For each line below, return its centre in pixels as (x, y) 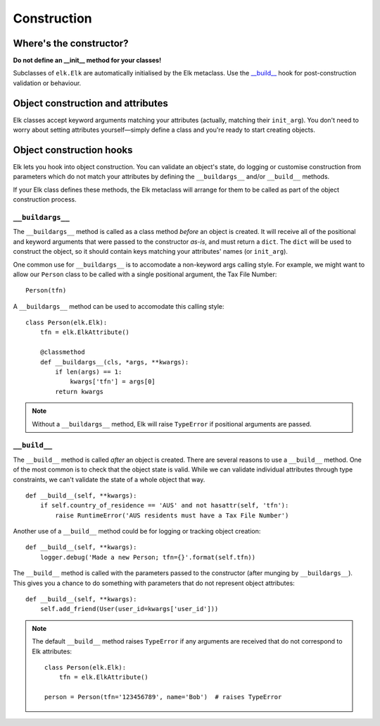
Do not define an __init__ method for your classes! (87, 61)
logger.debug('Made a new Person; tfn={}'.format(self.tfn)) (148, 557)
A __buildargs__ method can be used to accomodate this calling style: (119, 306)
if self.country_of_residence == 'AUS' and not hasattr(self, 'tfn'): (164, 505)
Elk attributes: (52, 651)
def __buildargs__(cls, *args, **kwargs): (114, 362)
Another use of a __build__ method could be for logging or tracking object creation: (137, 531)
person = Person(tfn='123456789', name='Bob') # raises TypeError (163, 697)
